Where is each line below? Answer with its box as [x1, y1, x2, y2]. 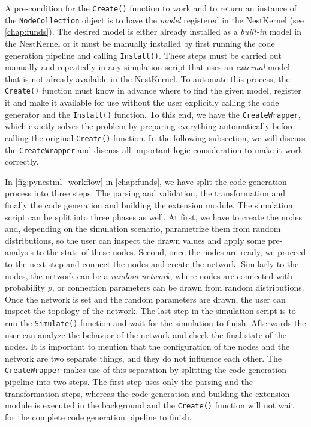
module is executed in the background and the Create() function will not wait [5, 399, 294, 411]
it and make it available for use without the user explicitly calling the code [5, 96, 279, 108]
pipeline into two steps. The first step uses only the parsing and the [5, 375, 253, 387]
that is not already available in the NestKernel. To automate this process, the [5, 72, 290, 85]
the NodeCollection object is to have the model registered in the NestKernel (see [5, 13, 304, 26]
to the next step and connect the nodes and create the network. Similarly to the [5, 257, 299, 270]
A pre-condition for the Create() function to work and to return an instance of [5, 2, 297, 14]
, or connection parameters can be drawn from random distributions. [52, 281, 304, 294]
